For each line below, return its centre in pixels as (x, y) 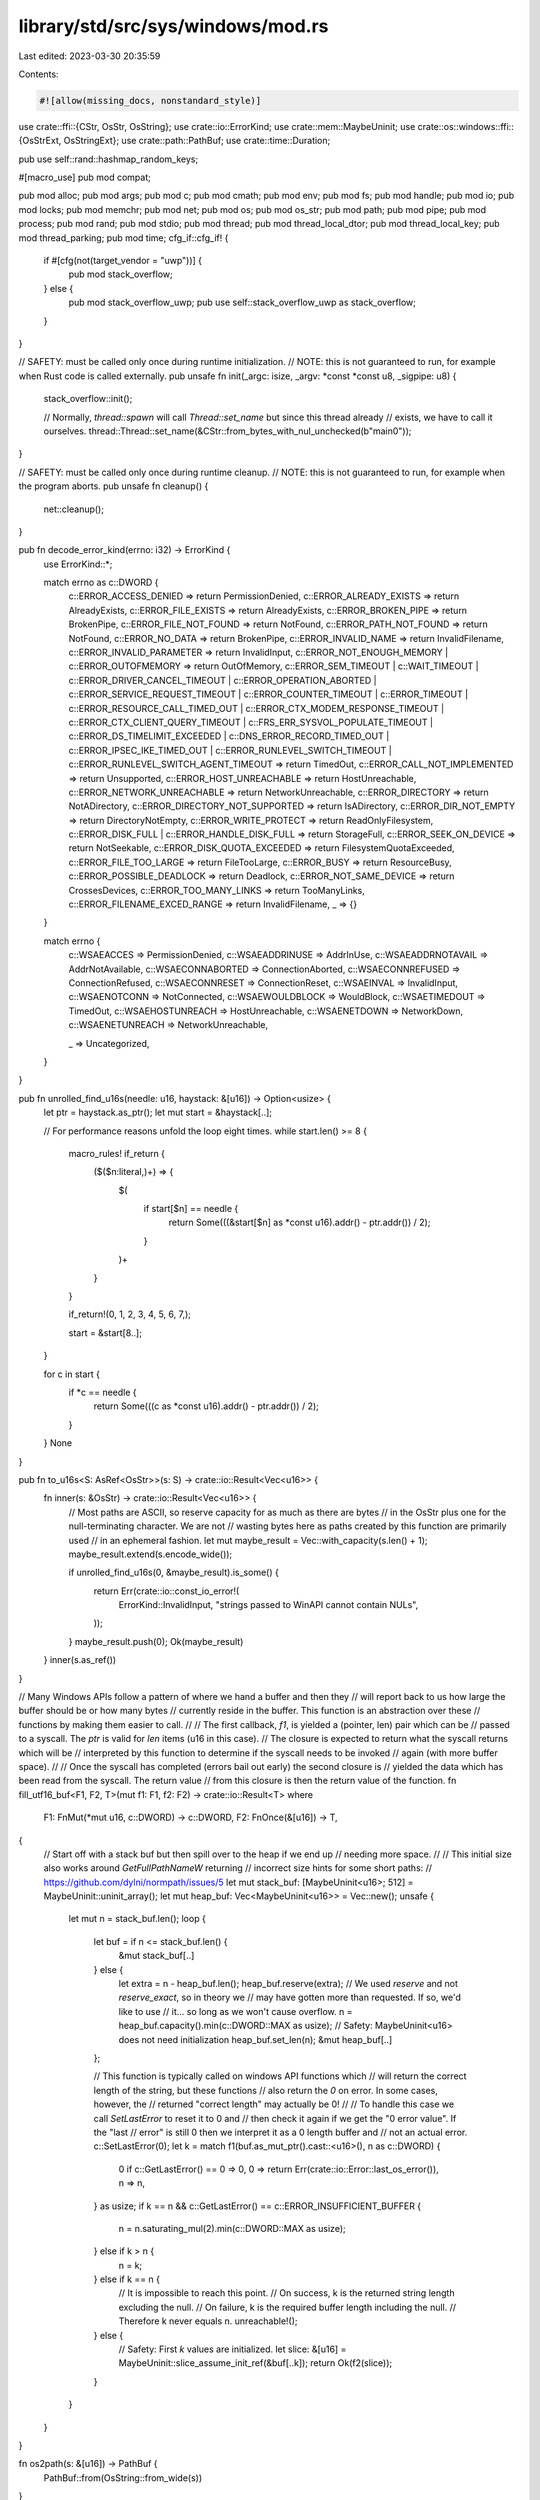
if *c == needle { (102, 1392)
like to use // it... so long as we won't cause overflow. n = (235, 2011)
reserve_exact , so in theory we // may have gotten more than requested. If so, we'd (290, 1997)
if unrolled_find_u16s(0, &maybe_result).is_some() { (173, 1572)
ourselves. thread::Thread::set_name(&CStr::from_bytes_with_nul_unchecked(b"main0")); (227, 431)
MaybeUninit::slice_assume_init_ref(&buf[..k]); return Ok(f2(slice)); (255, 2363)
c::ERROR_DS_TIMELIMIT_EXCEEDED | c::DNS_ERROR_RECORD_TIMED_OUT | (229, 736)
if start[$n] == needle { (191, 1209)
